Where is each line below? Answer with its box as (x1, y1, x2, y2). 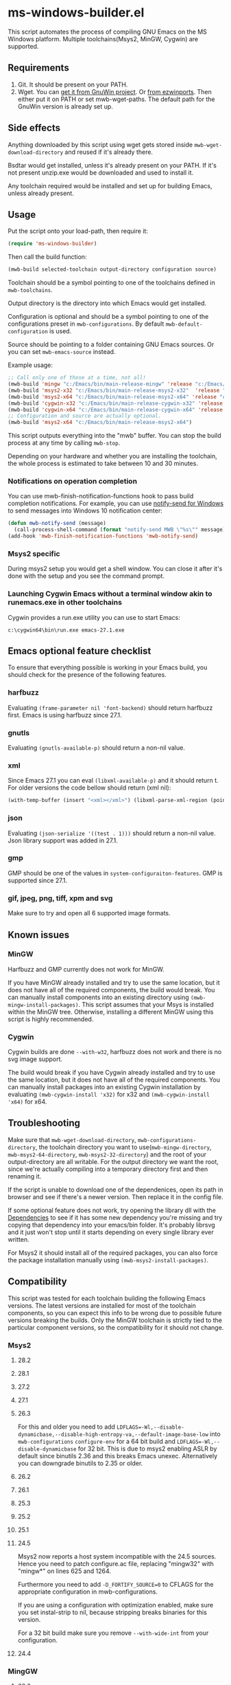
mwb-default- (165, 321, 203, 328)
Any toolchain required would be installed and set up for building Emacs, (8, 181, 212, 190)
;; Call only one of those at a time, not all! (8, 375, 147, 381)
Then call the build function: (8, 253, 87, 261)
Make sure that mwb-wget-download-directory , (8, 1135, 136, 1143)
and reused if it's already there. (64, 148, 154, 156)
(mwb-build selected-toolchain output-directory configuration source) (8, 266, 217, 273)
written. (8, 1235, 29, 1243)
